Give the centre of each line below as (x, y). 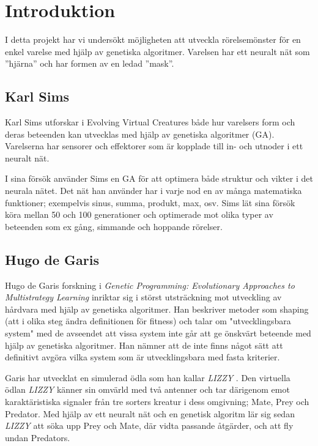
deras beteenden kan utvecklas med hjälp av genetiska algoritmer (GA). (140, 134)
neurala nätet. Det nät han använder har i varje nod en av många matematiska (153, 191)
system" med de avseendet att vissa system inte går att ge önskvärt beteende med (158, 333)
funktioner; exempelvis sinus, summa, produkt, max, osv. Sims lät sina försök (150, 202)
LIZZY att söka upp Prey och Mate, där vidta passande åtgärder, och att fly (149, 426)
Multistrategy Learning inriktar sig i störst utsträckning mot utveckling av (143, 297)
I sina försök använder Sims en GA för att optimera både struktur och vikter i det (159, 178)
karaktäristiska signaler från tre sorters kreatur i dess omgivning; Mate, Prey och (157, 401)
